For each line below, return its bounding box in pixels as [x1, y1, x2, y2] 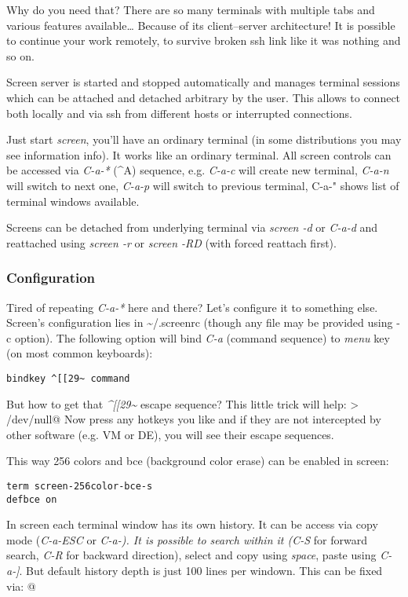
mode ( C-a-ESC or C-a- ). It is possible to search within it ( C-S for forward [6, 531, 367, 548]
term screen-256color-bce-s [6, 480, 153, 492]
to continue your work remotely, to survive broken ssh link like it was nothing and [6, 32, 401, 49]
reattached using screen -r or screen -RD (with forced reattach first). [6, 234, 337, 251]
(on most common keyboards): [6, 345, 153, 361]
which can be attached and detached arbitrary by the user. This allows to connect [6, 89, 401, 105]
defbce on [6, 493, 57, 505]
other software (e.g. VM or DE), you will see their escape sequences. [6, 426, 334, 442]
